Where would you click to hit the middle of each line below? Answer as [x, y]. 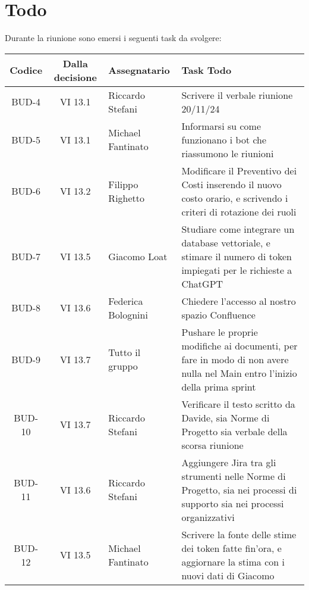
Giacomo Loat [138, 256]
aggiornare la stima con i [233, 561]
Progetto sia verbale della [234, 431]
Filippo [123, 184]
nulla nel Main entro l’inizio [239, 373]
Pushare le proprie [220, 332]
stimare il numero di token [237, 256]
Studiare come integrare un [238, 229]
